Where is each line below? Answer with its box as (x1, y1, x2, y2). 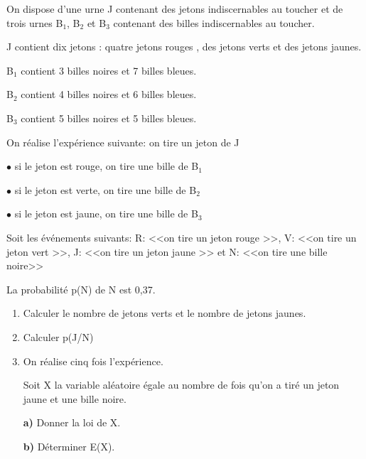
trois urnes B (6, 15, 63, 30)
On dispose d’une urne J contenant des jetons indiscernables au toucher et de (6, 1, 343, 16)
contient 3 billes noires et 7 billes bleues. (21, 63, 197, 77)
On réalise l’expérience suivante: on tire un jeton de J (6, 134, 239, 149)
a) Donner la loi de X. (23, 415, 121, 430)
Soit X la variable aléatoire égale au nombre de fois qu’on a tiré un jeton (23, 377, 340, 392)
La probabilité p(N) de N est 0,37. (6, 281, 156, 296)
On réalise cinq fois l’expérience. (23, 353, 163, 368)
